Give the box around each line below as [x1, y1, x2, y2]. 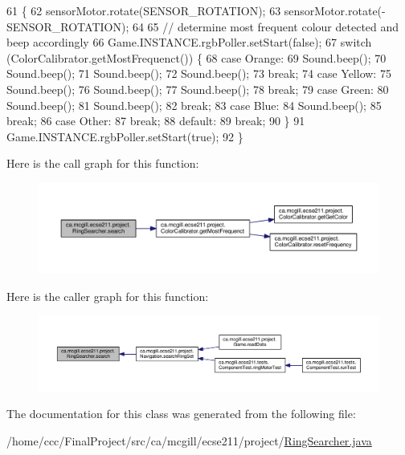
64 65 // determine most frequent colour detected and [132, 18, 399, 35]
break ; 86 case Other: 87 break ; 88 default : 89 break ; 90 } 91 [6, 112, 305, 129]
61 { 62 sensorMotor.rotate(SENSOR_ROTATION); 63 [6, 2, 281, 18]
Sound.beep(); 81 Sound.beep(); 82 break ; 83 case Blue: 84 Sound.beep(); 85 [6, 96, 382, 113]
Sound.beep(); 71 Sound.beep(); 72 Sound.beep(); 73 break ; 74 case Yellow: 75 [6, 65, 391, 82]
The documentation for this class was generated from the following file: [6, 405, 356, 422]
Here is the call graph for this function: [6, 155, 199, 172]
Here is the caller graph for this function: [6, 287, 209, 304]
